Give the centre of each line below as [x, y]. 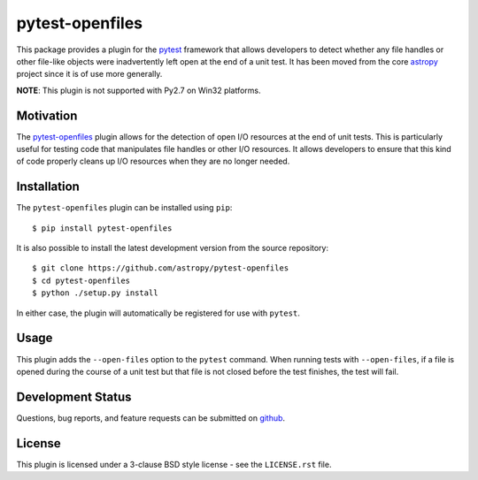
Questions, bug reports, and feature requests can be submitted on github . [151, 418]
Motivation [47, 115]
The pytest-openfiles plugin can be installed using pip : [124, 208]
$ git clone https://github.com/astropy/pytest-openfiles [161, 268]
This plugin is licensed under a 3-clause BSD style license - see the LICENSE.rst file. [174, 464]
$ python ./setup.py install [95, 293]
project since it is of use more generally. [89, 74]
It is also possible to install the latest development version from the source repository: [173, 248]
